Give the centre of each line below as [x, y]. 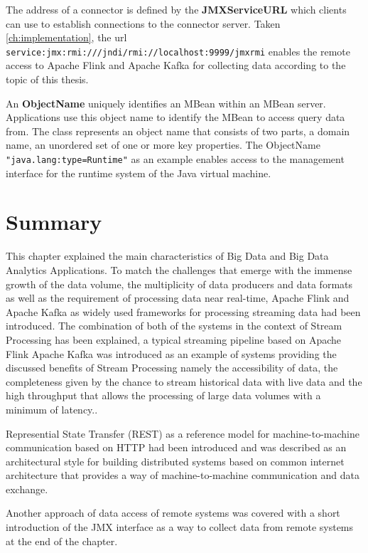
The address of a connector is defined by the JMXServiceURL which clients [176, 9]
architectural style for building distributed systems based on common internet [175, 461]
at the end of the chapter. [62, 541]
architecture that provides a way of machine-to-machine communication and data [183, 475]
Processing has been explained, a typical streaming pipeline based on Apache [173, 339]
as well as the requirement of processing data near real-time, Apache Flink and [178, 298]
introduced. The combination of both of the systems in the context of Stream [174, 326]
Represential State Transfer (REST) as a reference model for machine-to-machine [183, 433]
